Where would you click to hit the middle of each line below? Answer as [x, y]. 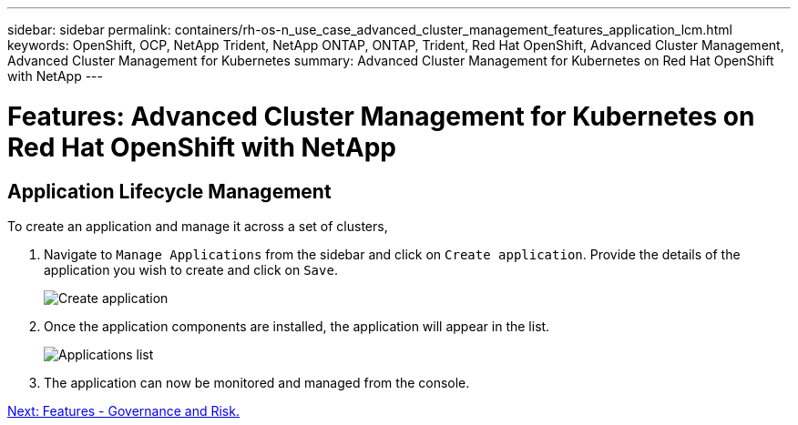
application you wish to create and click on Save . [191, 269]
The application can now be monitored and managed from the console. [257, 382]
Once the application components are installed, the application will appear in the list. [297, 326]
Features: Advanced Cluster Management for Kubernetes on [381, 116]
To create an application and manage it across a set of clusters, [198, 226]
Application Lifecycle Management [169, 191]
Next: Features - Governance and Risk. [123, 410]
